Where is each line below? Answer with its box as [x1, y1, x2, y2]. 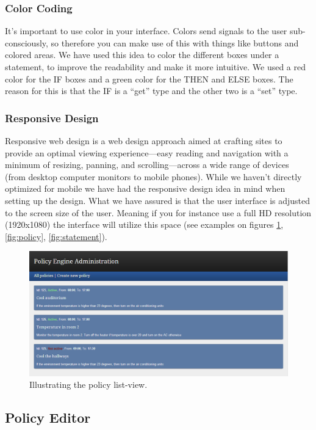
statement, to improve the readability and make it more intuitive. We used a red [5, 60, 306, 73]
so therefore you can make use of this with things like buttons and [51, 36, 299, 49]
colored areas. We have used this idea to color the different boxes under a [5, 48, 279, 61]
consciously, [5, 36, 48, 49]
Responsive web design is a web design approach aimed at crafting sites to [5, 134, 282, 147]
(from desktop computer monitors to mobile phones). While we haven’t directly [5, 170, 302, 183]
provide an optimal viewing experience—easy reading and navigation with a [5, 146, 289, 159]
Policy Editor [5, 408, 91, 427]
